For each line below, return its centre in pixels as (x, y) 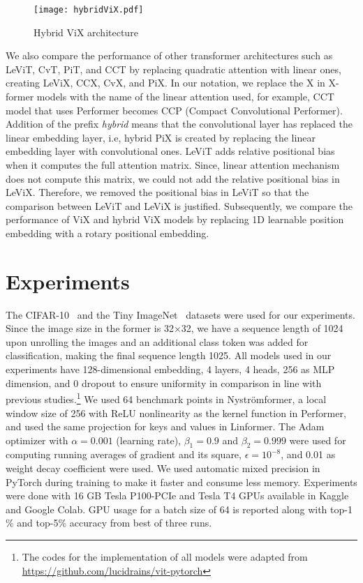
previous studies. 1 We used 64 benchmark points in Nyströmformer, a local (166, 398)
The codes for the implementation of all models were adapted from (165, 557)
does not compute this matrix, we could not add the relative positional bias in (173, 178)
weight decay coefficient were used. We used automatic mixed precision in (163, 468)
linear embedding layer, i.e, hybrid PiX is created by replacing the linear (161, 137)
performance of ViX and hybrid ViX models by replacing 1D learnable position (175, 219)
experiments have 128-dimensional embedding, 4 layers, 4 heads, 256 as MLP (170, 369)
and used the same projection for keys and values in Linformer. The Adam (165, 426)
